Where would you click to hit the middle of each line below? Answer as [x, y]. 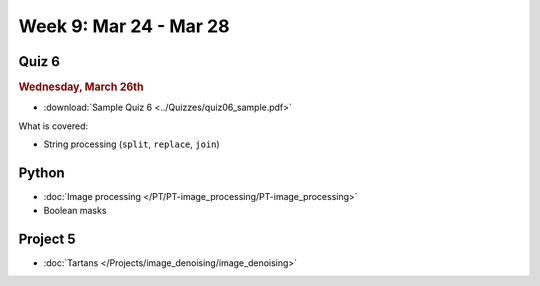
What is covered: [53, 126]
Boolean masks [75, 211]
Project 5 [47, 239]
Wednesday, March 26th [81, 87]
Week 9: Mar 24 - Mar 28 [124, 26]
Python [41, 172]
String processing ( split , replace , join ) [131, 144]
